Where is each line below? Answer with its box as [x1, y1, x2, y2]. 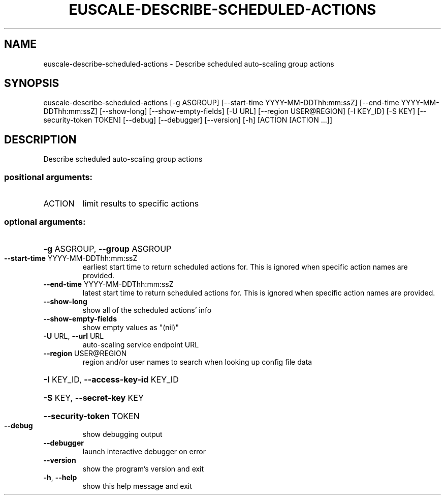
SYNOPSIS [4, 77, 59, 90]
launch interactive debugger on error [82, 447, 206, 456]
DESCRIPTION [4, 133, 77, 146]
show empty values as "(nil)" [82, 322, 179, 332]
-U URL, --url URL [43, 331, 104, 340]
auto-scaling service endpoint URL [82, 340, 199, 349]
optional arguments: [4, 217, 86, 227]
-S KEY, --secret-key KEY [43, 392, 144, 403]
